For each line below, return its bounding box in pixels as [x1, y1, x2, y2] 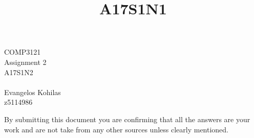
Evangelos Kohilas [4, 86, 61, 97]
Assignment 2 [4, 56, 47, 67]
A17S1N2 [4, 66, 33, 77]
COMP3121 [4, 47, 41, 57]
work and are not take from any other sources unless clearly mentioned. [4, 124, 229, 134]
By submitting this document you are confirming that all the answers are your [4, 113, 250, 124]
